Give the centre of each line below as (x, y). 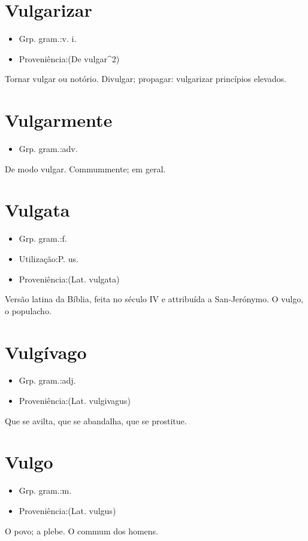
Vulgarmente (59, 120)
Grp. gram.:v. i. (48, 39)
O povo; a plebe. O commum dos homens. (82, 531)
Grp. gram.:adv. (48, 149)
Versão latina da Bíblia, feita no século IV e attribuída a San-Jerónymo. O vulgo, (154, 299)
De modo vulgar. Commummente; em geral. (85, 168)
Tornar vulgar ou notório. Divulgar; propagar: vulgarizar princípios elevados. (146, 79)
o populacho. (28, 310)
